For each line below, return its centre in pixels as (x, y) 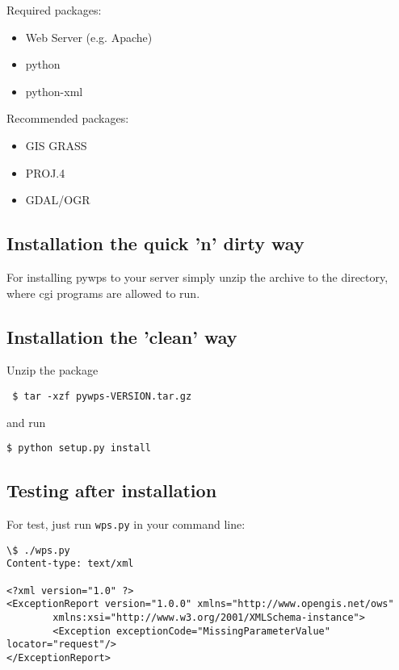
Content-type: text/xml (70, 564)
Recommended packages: (68, 118)
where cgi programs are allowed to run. (103, 293)
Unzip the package (52, 370)
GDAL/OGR (58, 200)
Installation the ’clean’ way (122, 336)
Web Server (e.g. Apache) (89, 37)
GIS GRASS (56, 145)
